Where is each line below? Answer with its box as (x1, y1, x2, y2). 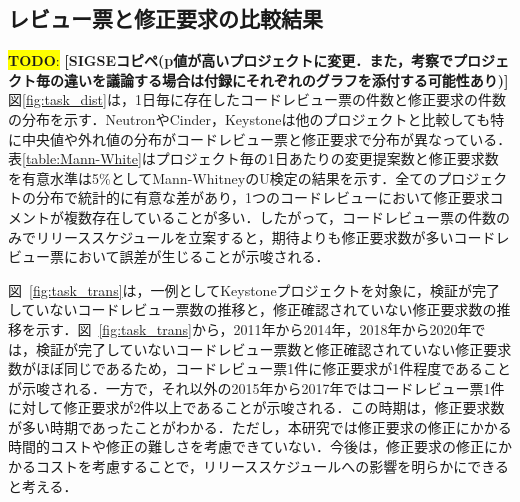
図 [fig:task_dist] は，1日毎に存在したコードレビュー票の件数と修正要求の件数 (8, 89, 506, 110)
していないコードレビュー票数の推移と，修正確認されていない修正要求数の (8, 299, 497, 320)
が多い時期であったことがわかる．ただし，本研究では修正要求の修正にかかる (8, 416, 512, 437)
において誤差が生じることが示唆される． (63, 246, 330, 267)
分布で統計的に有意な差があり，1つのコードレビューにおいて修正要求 (35, 187, 490, 208)
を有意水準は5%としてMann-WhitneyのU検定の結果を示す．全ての (8, 167, 438, 188)
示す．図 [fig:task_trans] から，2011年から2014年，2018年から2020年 (35, 318, 472, 339)
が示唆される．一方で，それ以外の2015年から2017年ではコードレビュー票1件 (8, 377, 505, 398)
